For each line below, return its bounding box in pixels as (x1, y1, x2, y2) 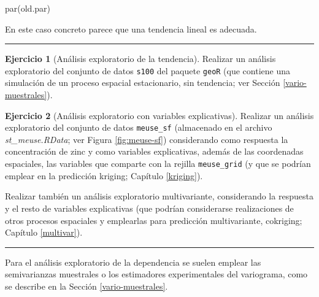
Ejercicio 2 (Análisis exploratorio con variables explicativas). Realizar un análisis (5, 109, 314, 121)
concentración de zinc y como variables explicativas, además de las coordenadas (5, 145, 304, 158)
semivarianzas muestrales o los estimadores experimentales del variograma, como (5, 268, 308, 280)
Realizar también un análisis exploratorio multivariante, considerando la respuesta (5, 190, 313, 202)
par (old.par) (5, 2, 51, 14)
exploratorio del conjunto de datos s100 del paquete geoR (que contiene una (5, 64, 291, 77)
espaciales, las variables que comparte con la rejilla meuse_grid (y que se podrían (5, 157, 311, 170)
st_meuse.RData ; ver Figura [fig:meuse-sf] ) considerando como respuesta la (5, 133, 288, 145)
